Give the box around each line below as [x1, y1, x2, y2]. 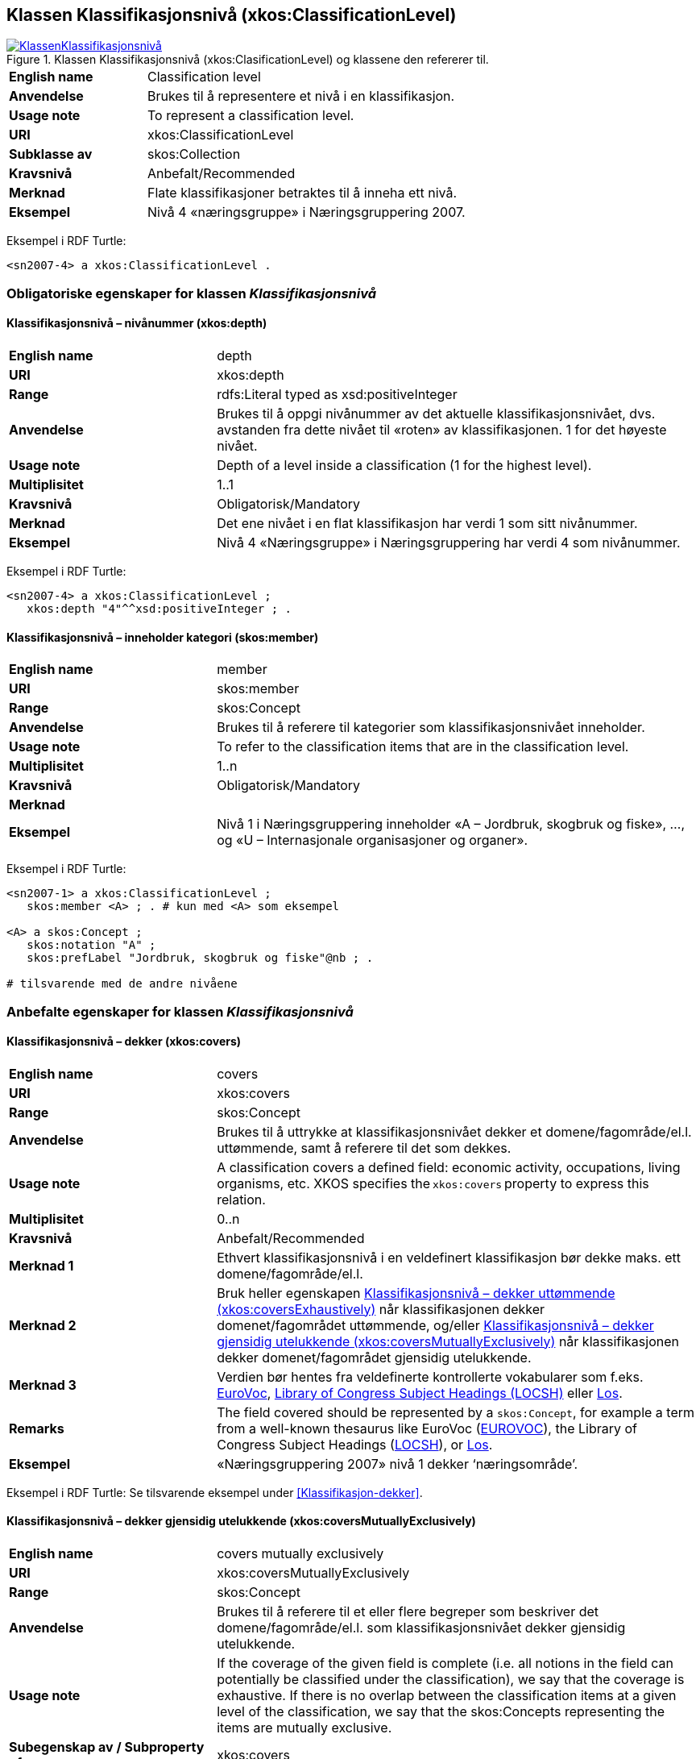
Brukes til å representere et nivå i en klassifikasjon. [147, 88, 455, 105]
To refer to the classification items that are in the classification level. [217, 738, 629, 755]
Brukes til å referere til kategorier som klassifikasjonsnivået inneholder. [217, 719, 645, 736]
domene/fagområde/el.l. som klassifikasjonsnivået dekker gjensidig [217, 1620, 626, 1636]
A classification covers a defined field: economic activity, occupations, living [217, 1158, 681, 1175]
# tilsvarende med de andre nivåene [6, 977, 238, 991]
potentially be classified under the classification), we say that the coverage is [217, 1671, 685, 1688]
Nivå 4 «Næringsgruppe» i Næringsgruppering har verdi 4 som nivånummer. [217, 534, 681, 551]
